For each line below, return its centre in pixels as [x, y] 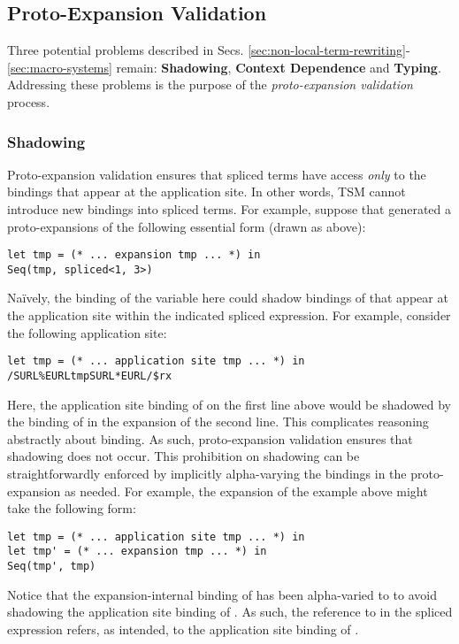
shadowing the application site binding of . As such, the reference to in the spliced [230, 612]
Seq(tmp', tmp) [52, 567]
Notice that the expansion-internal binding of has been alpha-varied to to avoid [222, 594]
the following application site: [87, 332]
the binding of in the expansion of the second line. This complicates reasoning [218, 422]
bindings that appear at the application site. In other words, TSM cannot [207, 192]
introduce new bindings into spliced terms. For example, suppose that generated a [229, 208]
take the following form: [72, 508]
